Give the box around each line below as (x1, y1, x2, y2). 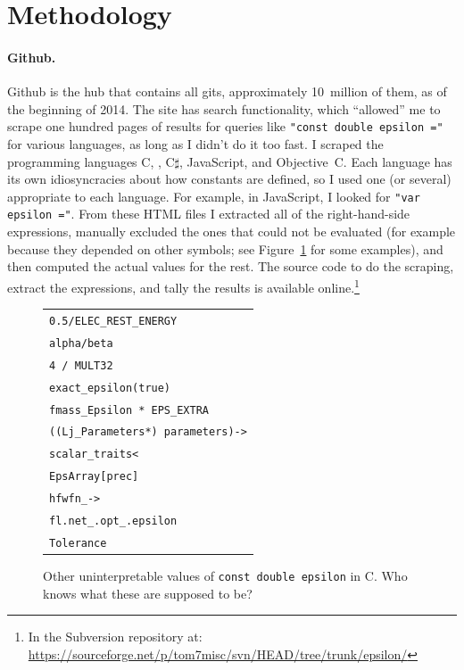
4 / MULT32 (49, 359, 113, 372)
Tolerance (49, 536, 107, 550)
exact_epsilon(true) (49, 381, 171, 394)
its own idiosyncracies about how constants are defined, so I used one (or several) (7, 170, 452, 188)
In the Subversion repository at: (28, 627, 203, 646)
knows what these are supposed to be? (43, 583, 253, 602)
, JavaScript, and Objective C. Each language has (179, 152, 452, 170)
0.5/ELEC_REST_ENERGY (49, 314, 178, 327)
